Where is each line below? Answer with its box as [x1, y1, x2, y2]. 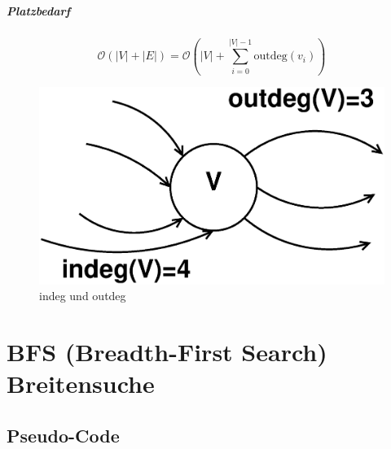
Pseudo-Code [7, 422, 120, 447]
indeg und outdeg [39, 287, 126, 304]
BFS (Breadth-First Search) [7, 335, 327, 368]
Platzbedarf [7, 2, 71, 19]
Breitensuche [7, 367, 155, 400]
